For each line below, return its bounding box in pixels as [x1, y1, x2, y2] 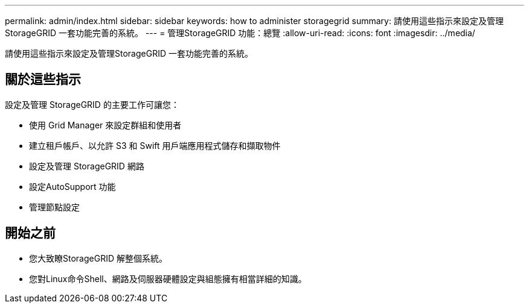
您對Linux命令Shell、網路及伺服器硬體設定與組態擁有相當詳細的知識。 [29, 273, 307, 284]
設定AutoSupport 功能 [29, 181, 116, 192]
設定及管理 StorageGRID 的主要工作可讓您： [5, 99, 179, 110]
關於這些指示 [5, 72, 81, 87]
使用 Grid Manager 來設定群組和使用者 [29, 119, 182, 130]
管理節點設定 [29, 201, 80, 212]
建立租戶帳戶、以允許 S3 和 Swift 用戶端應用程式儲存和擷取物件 [29, 140, 281, 151]
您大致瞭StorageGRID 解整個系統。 [29, 253, 167, 263]
